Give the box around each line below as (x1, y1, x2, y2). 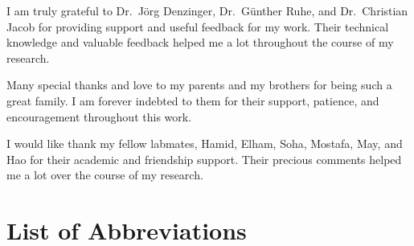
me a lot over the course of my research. (6, 166, 203, 183)
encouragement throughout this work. (6, 108, 192, 125)
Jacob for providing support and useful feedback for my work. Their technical (6, 18, 389, 35)
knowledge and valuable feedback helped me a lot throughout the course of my (6, 34, 394, 51)
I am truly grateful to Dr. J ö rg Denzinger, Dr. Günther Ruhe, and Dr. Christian (6, 2, 408, 18)
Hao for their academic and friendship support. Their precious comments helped (6, 150, 402, 167)
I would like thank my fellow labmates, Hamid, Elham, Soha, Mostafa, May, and (6, 135, 403, 152)
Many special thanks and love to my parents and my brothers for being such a (6, 76, 392, 93)
